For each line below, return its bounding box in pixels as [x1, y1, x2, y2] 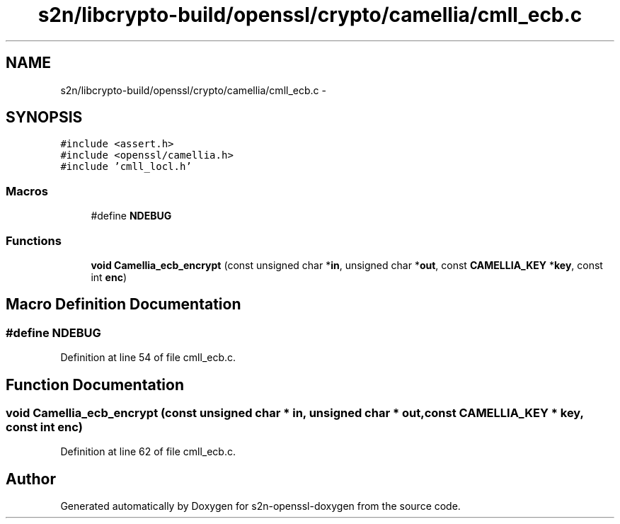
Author [6, 469, 56, 488]
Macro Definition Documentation [6, 295, 241, 314]
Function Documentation [6, 375, 184, 394]
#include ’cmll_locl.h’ [60, 161, 192, 173]
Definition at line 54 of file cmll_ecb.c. [60, 351, 236, 364]
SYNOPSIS [6, 108, 83, 127]
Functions [6, 233, 62, 248]
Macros [6, 183, 48, 198]
